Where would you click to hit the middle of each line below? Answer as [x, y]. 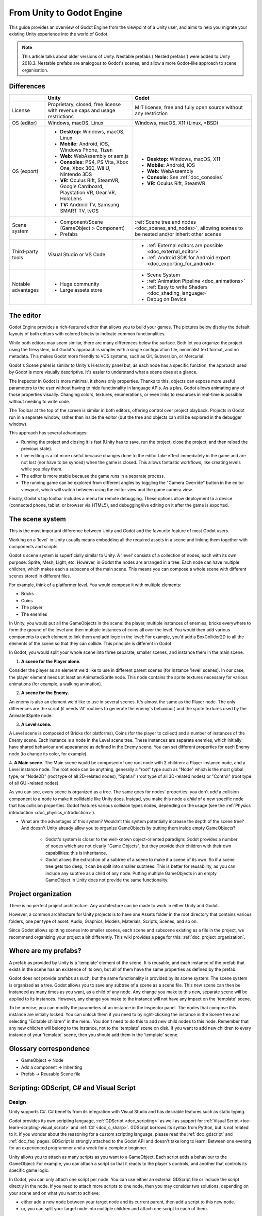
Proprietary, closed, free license [84, 105]
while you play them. [42, 469]
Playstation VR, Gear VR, [88, 193]
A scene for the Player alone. [51, 661]
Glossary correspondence [49, 1049]
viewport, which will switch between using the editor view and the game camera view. [107, 489]
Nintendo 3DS [76, 174]
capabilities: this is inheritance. [76, 853]
